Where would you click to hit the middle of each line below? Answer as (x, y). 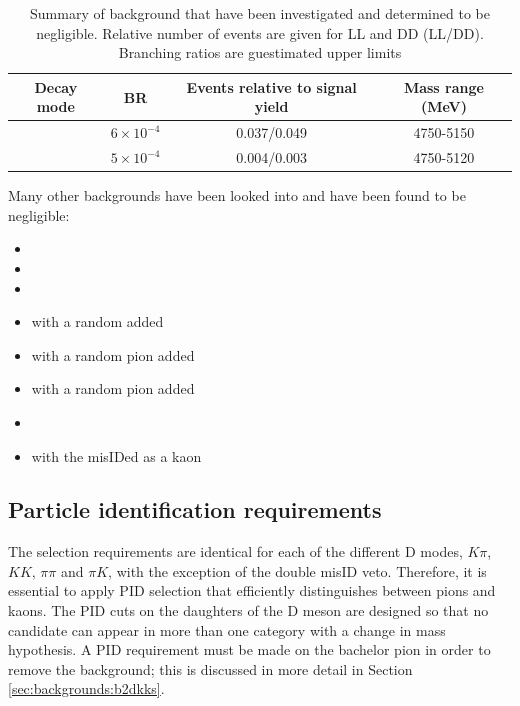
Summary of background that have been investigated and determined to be (260, 13)
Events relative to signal (271, 86)
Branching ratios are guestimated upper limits (260, 52)
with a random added (97, 321)
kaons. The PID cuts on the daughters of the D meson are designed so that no (248, 610)
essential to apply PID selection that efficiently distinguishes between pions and (252, 590)
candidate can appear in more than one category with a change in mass (227, 629)
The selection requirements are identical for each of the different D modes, (235, 551)
